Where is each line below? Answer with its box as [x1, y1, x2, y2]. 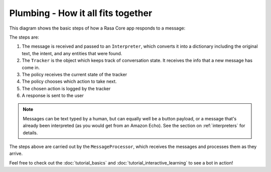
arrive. [9, 150, 23, 156]
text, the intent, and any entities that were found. [22, 50, 122, 56]
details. [23, 129, 38, 135]
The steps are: [9, 34, 40, 40]
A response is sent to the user [22, 93, 84, 99]
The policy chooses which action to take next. [22, 78, 117, 85]
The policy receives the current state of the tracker [22, 71, 127, 77]
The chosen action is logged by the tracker [22, 85, 111, 91]
